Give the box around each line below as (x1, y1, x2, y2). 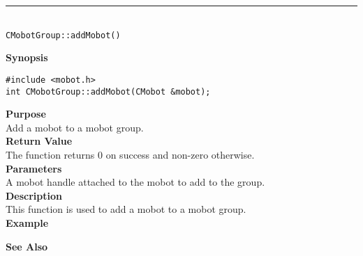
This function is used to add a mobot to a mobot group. (6, 202, 246, 216)
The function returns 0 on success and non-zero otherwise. (6, 147, 255, 161)
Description (6, 188, 63, 202)
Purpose (6, 106, 46, 121)
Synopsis (6, 50, 48, 65)
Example (6, 215, 49, 230)
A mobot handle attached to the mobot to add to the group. (6, 175, 265, 189)
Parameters (6, 161, 62, 175)
